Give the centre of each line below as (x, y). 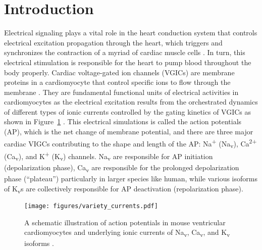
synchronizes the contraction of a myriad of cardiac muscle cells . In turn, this (125, 52)
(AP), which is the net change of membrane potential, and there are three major (129, 132)
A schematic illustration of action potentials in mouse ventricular (125, 222)
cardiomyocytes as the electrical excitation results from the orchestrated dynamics (131, 102)
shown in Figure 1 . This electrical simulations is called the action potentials (123, 121)
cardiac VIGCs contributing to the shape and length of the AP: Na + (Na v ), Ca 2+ (130, 143)
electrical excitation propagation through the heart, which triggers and (113, 42)
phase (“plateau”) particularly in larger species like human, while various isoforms (131, 179)
